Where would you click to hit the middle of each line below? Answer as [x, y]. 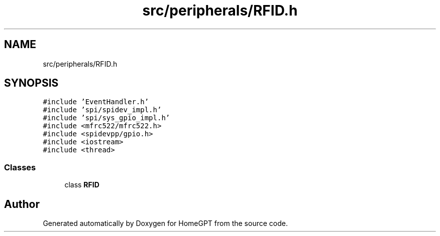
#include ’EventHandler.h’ [96, 102]
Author [22, 204]
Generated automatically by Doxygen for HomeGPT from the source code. [165, 223]
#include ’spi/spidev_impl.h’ [102, 110]
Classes [20, 167]
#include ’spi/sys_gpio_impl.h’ [106, 118]
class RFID [82, 185]
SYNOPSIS [31, 83]
